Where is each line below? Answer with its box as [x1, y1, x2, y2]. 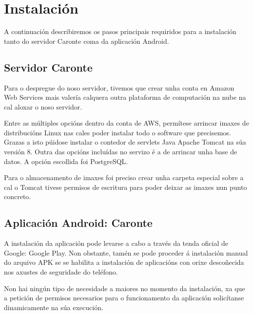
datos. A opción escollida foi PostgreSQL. [4, 156, 128, 166]
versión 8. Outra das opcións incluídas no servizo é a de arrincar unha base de [4, 147, 237, 157]
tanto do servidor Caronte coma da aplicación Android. [4, 36, 169, 46]
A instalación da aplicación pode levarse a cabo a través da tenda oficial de [4, 238, 228, 248]
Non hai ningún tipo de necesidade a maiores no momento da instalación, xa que [4, 283, 245, 293]
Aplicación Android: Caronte [4, 215, 153, 230]
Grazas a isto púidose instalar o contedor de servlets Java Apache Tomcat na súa [4, 137, 246, 147]
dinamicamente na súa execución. [4, 302, 103, 312]
